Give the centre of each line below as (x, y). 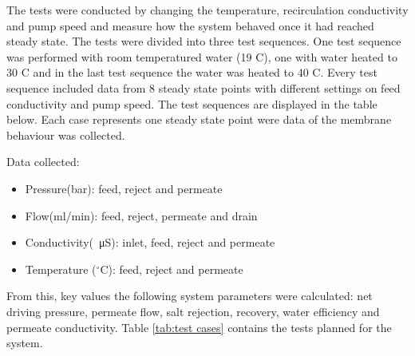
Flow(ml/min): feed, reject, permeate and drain (141, 215)
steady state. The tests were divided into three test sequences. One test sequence (204, 41)
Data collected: (43, 162)
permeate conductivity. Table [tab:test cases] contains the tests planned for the (199, 327)
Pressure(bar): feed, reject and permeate (124, 188)
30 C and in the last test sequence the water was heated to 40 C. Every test (192, 72)
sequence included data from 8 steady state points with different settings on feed (204, 87)
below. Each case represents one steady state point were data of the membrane (199, 119)
